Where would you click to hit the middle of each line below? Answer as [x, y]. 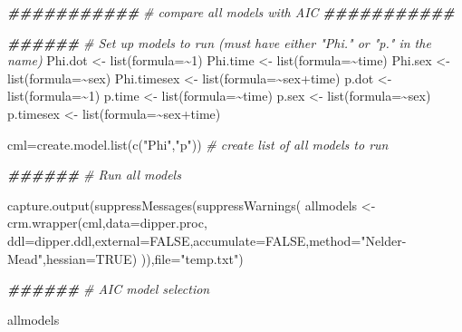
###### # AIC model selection [109, 289]
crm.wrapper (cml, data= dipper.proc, [107, 223]
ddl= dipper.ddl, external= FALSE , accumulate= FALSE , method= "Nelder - [207, 240]
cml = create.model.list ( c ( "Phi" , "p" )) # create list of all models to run [198, 144]
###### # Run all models [94, 175]
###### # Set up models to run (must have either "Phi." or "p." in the [219, 42]
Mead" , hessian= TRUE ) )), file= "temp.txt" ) [125, 258]
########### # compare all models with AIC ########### [231, 12]
